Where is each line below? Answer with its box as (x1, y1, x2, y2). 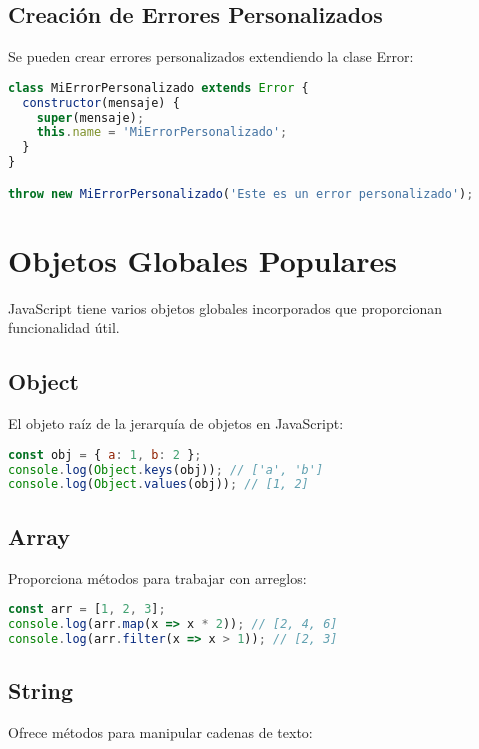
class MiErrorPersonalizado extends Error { (8, 80, 309, 95)
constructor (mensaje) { (22, 95, 180, 110)
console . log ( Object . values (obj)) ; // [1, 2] (8, 477, 309, 492)
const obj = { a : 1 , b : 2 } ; (8, 447, 202, 462)
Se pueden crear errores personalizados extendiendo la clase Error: (8, 46, 414, 67)
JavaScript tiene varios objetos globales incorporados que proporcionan (8, 297, 442, 318)
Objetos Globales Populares (8, 239, 397, 280)
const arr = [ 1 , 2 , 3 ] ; (8, 602, 166, 617)
